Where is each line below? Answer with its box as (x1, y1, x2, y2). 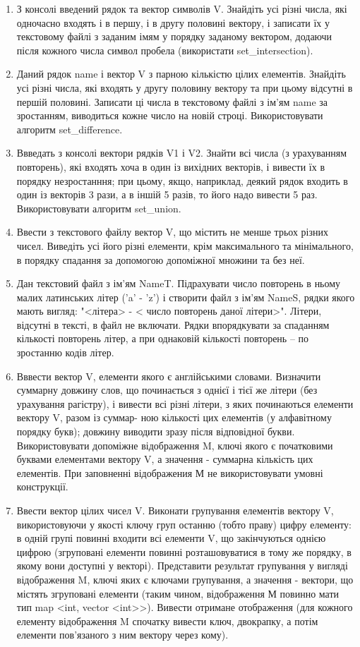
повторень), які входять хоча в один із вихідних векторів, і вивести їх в (16, 159, 325, 174)
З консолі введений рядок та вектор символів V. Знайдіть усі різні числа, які (16, 1, 347, 16)
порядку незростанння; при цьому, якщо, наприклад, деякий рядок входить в (16, 173, 348, 188)
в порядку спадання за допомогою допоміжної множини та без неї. (16, 252, 305, 267)
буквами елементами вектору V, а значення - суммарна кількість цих (16, 452, 313, 466)
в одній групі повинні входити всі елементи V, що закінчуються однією (16, 531, 326, 545)
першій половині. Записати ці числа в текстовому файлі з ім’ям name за (16, 94, 328, 109)
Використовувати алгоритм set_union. (16, 200, 181, 215)
